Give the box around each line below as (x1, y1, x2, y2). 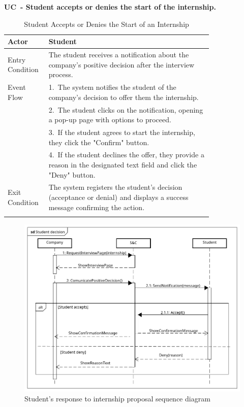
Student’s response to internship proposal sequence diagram (24, 393, 210, 403)
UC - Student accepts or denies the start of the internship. (4, 2, 216, 12)
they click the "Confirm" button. (48, 137, 149, 147)
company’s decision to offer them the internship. (48, 91, 199, 102)
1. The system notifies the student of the (48, 82, 176, 92)
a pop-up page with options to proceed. (48, 114, 171, 125)
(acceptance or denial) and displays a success (48, 192, 189, 202)
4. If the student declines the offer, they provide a (48, 149, 204, 160)
